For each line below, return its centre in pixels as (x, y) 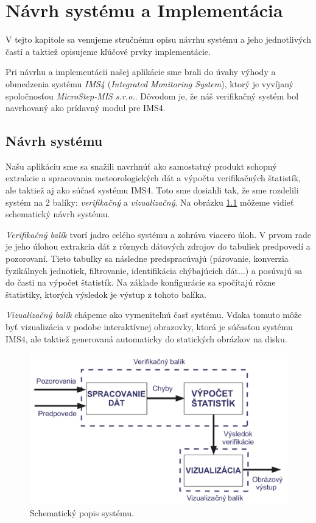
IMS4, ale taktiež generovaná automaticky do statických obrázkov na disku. (146, 338)
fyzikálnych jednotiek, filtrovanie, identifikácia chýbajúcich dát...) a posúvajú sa (154, 270)
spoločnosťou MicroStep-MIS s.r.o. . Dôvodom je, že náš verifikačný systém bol (152, 96)
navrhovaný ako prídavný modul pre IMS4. (86, 108)
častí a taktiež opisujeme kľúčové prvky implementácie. (108, 51)
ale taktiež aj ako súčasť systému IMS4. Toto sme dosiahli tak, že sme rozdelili (152, 190)
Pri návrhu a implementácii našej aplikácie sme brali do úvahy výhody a (141, 72)
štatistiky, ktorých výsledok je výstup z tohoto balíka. (106, 294)
